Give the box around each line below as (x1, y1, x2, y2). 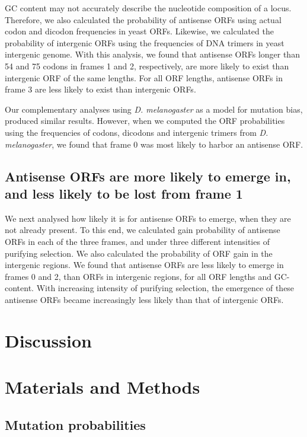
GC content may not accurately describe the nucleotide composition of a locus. (5, 2, 292, 14)
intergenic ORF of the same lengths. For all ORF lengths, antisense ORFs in (5, 71, 283, 84)
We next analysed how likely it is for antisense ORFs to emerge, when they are (5, 212, 291, 224)
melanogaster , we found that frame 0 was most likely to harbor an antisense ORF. (5, 138, 303, 150)
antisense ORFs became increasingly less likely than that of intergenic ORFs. (5, 293, 284, 305)
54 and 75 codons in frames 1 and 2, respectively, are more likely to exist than (5, 59, 289, 72)
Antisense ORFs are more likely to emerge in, (5, 167, 291, 185)
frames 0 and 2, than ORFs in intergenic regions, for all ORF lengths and (5, 270, 272, 282)
